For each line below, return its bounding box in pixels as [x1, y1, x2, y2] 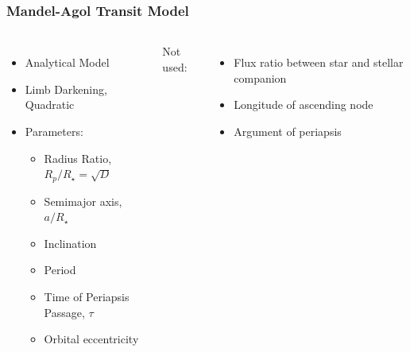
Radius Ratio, [44, 149, 112, 166]
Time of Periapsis [44, 288, 130, 305]
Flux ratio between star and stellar [234, 54, 404, 71]
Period [44, 261, 76, 278]
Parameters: [25, 123, 83, 139]
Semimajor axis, [44, 192, 122, 209]
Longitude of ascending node [234, 96, 373, 113]
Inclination [44, 234, 97, 251]
